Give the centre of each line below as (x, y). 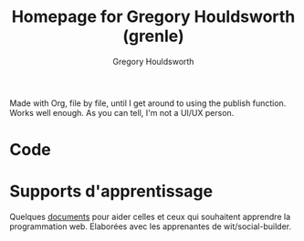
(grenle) (153, 36)
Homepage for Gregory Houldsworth (153, 17)
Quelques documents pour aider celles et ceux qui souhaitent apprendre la (150, 217)
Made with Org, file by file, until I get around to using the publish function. (148, 103)
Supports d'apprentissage (111, 191)
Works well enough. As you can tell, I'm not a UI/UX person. (122, 112)
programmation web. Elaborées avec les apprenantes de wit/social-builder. (151, 226)
